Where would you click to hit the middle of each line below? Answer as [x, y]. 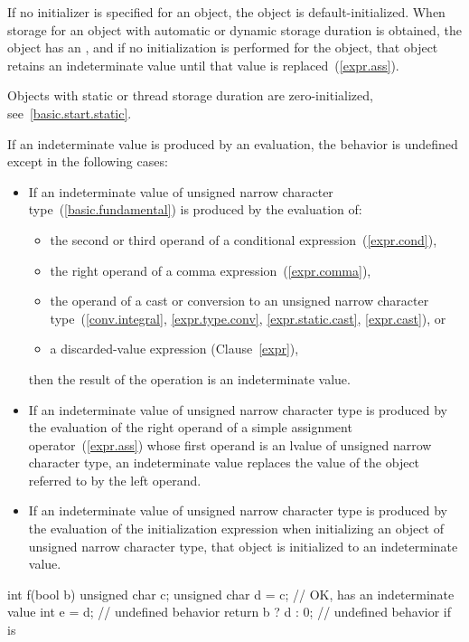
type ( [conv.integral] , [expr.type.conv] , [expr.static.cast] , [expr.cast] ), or [248, 318]
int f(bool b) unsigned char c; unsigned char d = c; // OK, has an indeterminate [231, 594]
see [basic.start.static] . [70, 113]
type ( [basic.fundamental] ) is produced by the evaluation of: [195, 209]
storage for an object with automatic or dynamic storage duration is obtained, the [234, 29]
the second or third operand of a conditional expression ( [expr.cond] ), [244, 239]
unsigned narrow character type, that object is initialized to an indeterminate [243, 546]
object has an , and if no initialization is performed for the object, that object [223, 47]
